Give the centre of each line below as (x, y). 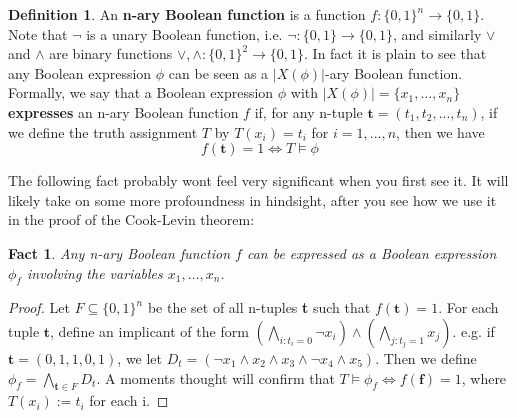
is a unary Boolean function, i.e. (184, 33)
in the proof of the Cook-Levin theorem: (131, 219)
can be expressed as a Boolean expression (371, 252)
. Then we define (426, 357)
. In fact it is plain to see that (395, 53)
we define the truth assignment (103, 131)
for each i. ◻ (129, 400)
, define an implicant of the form (149, 330)
